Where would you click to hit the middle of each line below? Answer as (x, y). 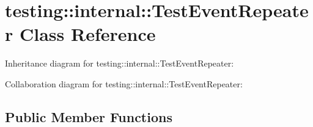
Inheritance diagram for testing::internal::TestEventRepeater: (120, 63)
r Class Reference (80, 34)
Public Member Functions (89, 116)
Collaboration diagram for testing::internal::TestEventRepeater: (124, 83)
